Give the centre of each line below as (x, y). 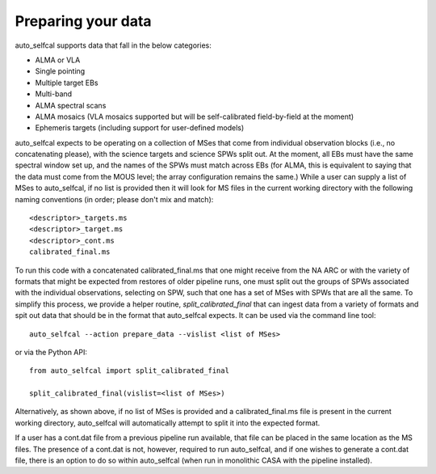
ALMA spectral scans (71, 105)
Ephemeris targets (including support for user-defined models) (140, 128)
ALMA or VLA (58, 60)
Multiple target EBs (67, 83)
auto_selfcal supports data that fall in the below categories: (113, 45)
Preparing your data (84, 21)
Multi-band (54, 94)
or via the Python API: (51, 352)
